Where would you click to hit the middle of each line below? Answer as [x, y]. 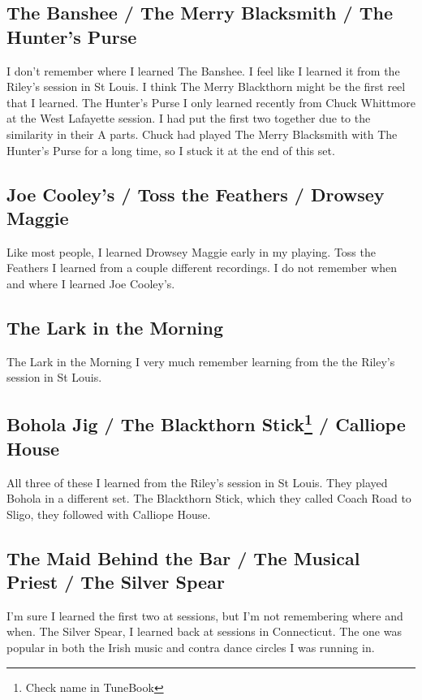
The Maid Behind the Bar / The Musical [183, 557]
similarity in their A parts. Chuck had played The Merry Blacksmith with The [202, 134]
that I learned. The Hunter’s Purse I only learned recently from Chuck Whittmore [211, 102]
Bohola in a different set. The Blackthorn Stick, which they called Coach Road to [209, 498]
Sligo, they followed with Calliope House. [109, 514]
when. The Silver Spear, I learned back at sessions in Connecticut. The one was [204, 631]
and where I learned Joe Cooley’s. [91, 283]
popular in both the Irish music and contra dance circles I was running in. [191, 648]
